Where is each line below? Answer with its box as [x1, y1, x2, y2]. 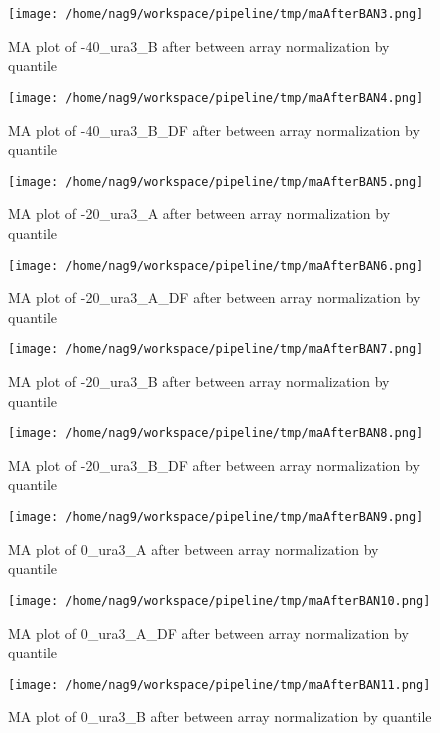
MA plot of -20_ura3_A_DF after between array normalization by [8, 287, 421, 308]
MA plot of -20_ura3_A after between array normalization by [8, 203, 391, 224]
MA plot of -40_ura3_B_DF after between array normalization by [8, 119, 420, 140]
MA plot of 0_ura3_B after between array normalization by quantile [8, 706, 432, 727]
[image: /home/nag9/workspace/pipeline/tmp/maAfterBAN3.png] [8, 7, 424, 21]
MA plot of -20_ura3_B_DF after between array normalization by [8, 454, 420, 475]
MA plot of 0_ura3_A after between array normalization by [8, 538, 379, 559]
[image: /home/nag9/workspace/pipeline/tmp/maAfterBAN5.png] [8, 174, 424, 189]
